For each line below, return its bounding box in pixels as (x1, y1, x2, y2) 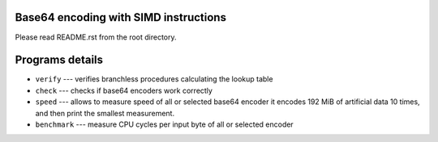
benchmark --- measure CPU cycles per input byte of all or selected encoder (35, 119, 294, 129)
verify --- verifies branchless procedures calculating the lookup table (35, 74, 273, 84)
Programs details (15, 53, 104, 67)
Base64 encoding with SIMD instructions (15, 10, 227, 24)
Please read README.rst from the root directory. (15, 32, 178, 42)
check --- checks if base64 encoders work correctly (35, 86, 213, 95)
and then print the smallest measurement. (35, 108, 174, 118)
